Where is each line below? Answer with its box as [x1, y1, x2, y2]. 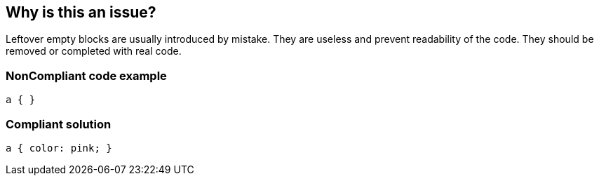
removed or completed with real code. [6, 45, 182, 58]
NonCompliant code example [6, 68, 167, 83]
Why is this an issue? [6, 4, 156, 21]
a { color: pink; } [6, 142, 112, 154]
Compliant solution [6, 116, 112, 131]
